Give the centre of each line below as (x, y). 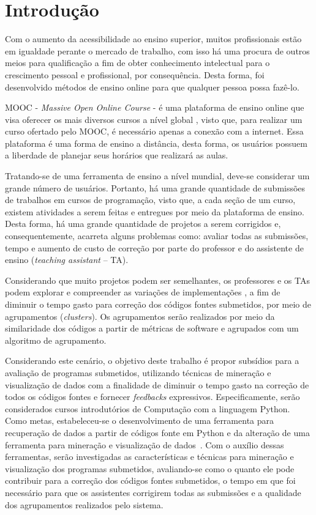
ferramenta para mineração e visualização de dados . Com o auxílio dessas (145, 444)
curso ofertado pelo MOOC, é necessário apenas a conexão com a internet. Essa (154, 131)
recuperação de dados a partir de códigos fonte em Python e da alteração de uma (157, 432)
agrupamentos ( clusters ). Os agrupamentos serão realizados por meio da (140, 316)
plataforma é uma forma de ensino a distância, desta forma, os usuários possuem (156, 143)
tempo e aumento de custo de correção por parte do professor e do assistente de (154, 247)
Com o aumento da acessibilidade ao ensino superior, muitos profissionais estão (153, 39)
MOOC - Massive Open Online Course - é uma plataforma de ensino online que (155, 107)
